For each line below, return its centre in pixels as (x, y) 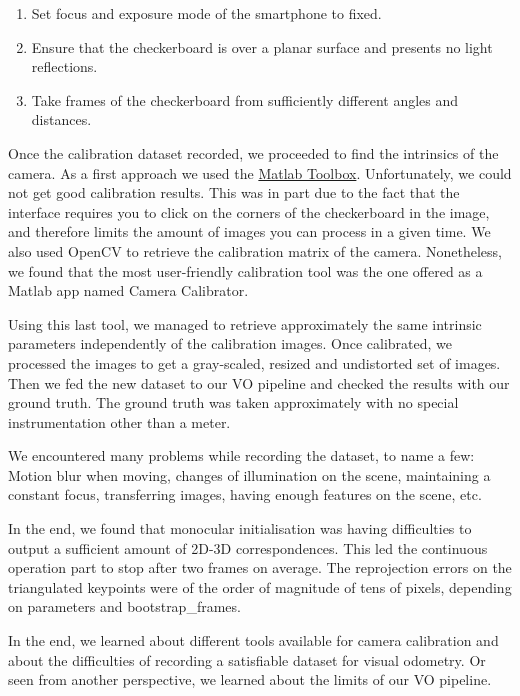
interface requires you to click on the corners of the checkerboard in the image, (249, 211)
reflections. (64, 66)
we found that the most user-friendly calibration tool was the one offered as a (245, 270)
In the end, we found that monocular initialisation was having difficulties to (240, 528)
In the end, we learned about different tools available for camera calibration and (253, 640)
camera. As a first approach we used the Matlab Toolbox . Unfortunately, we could (260, 172)
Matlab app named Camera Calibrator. (128, 290)
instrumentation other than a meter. (119, 421)
